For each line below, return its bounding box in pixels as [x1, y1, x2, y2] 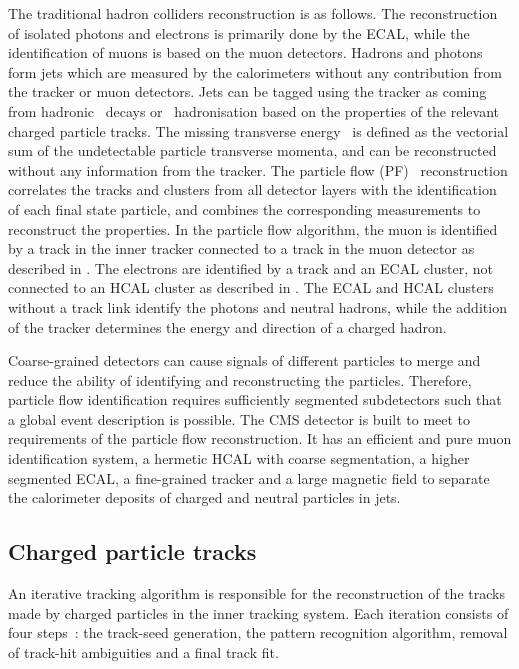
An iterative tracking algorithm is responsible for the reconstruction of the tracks [8, 583, 505, 604]
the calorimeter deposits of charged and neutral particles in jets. [8, 487, 401, 508]
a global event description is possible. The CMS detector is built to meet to [8, 408, 471, 429]
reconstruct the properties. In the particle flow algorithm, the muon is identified [8, 218, 498, 239]
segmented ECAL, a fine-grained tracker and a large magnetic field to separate [8, 467, 490, 488]
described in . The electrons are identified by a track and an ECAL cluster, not [8, 257, 493, 278]
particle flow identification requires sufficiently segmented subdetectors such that [8, 389, 502, 410]
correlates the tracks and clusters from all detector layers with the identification [8, 179, 497, 200]
